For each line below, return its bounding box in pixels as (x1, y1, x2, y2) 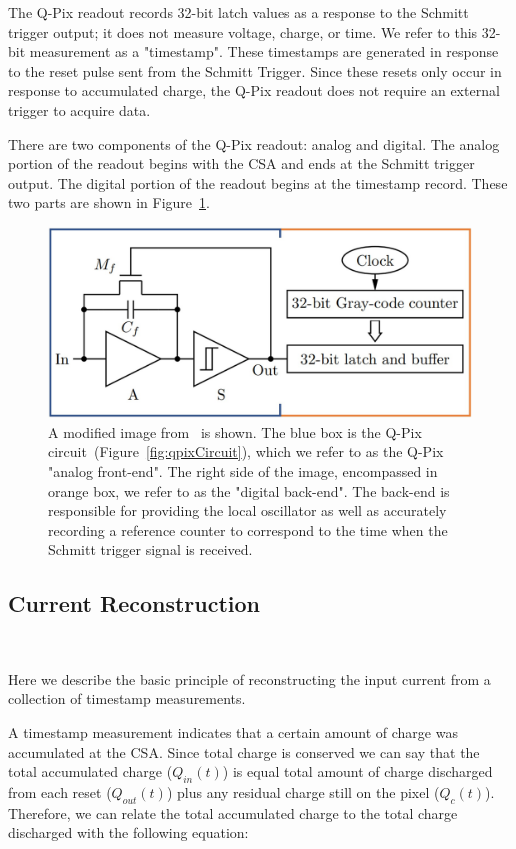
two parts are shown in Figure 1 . (8, 192, 210, 213)
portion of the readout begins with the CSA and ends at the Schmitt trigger (8, 153, 475, 174)
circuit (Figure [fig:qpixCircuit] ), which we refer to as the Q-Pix (48, 441, 444, 462)
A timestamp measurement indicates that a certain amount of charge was (8, 721, 458, 742)
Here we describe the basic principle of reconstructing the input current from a (8, 668, 491, 689)
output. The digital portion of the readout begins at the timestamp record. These (8, 172, 508, 193)
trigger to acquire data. (8, 99, 151, 120)
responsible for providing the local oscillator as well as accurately (48, 500, 447, 521)
